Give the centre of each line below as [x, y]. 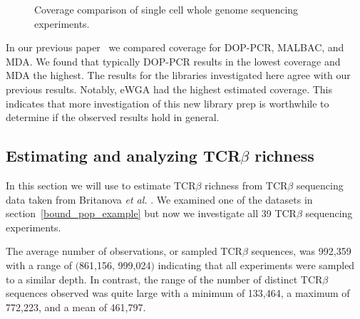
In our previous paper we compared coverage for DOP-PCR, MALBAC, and [175, 47]
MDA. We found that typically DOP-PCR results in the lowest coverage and [173, 61]
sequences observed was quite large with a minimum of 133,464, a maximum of [178, 293]
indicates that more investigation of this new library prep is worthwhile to [168, 103]
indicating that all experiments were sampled [256, 265]
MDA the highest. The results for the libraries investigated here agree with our [178, 75]
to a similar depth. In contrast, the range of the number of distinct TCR [164, 279]
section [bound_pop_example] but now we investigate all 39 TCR [151, 213]
